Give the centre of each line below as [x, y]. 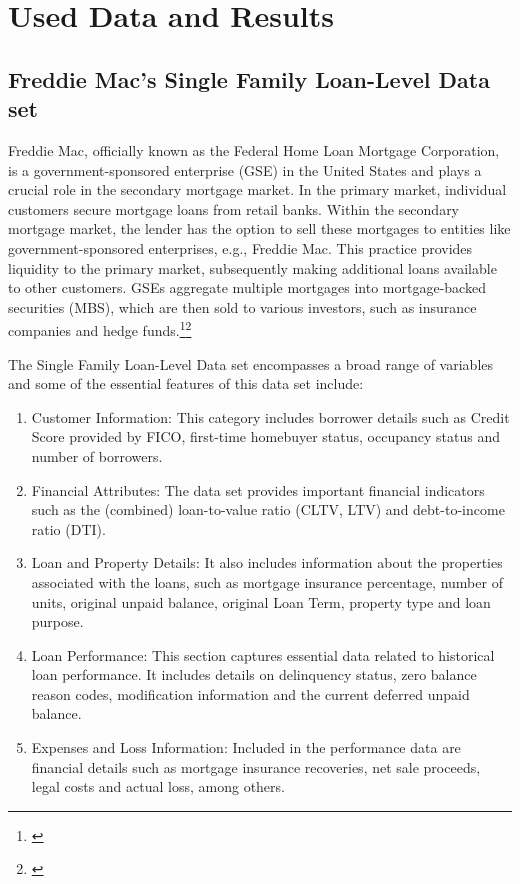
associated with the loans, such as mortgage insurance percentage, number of [267, 581]
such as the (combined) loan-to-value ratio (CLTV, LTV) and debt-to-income [268, 509]
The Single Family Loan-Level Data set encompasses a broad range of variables [251, 363]
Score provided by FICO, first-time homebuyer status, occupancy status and [265, 436]
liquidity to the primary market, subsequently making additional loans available [252, 267]
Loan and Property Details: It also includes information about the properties [267, 562]
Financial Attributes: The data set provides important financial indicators [258, 489]
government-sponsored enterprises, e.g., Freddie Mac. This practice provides [240, 247]
